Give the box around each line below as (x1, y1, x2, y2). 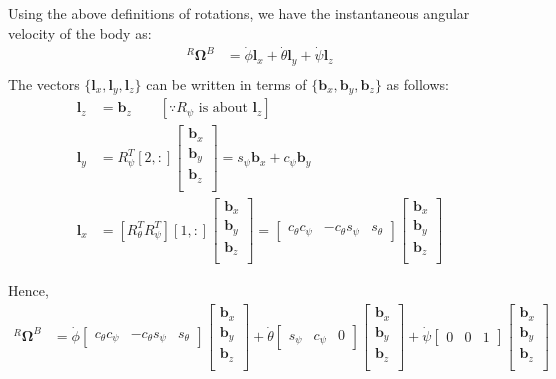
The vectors (8, 73, 80, 94)
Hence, (8, 280, 49, 301)
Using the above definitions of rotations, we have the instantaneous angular (8, 3, 470, 23)
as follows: (386, 73, 449, 94)
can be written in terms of (146, 73, 307, 94)
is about (198, 101, 248, 116)
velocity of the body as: (8, 22, 152, 43)
